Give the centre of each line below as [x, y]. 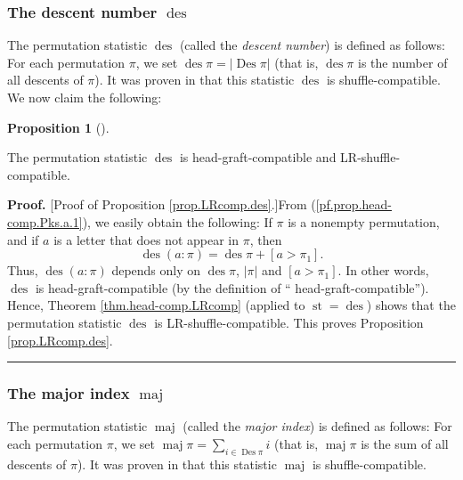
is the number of [402, 62]
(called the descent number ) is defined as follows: [312, 45]
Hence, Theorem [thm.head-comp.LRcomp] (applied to [156, 305]
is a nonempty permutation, [364, 221]
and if [23, 239]
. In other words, [383, 270]
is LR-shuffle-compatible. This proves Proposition [289, 322]
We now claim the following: [85, 97]
